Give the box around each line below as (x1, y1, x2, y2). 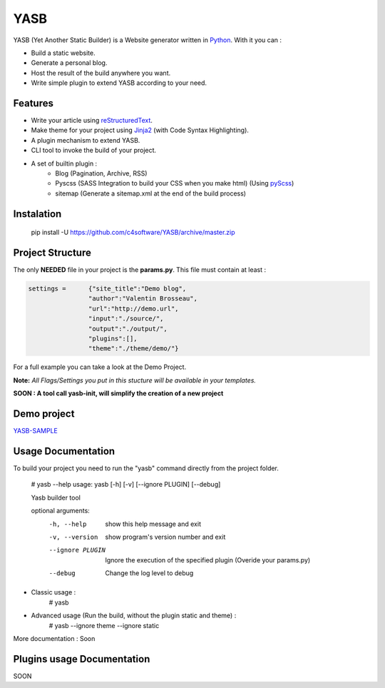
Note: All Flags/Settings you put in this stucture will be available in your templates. (13, 375, 257, 385)
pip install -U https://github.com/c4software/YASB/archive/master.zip (31, 228, 235, 237)
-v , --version (48, 532, 98, 541)
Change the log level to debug (105, 569, 194, 577)
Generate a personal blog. (31, 59, 108, 67)
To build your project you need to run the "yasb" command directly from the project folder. (13, 464, 279, 472)
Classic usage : (31, 588, 76, 597)
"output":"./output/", (88, 325, 168, 333)
